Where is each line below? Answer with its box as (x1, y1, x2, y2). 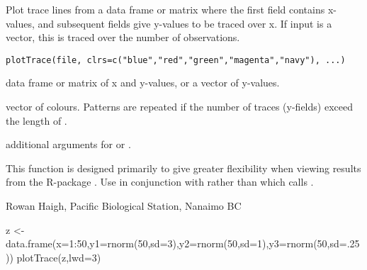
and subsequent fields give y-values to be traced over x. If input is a (38, 16, 332, 30)
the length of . (6, 113, 67, 128)
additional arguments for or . (6, 137, 131, 152)
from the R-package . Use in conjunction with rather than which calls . (6, 174, 314, 189)
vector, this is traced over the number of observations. (6, 30, 240, 45)
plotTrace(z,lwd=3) (16, 249, 101, 264)
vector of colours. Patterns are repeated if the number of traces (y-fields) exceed (6, 99, 353, 114)
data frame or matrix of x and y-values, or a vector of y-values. (6, 75, 280, 90)
